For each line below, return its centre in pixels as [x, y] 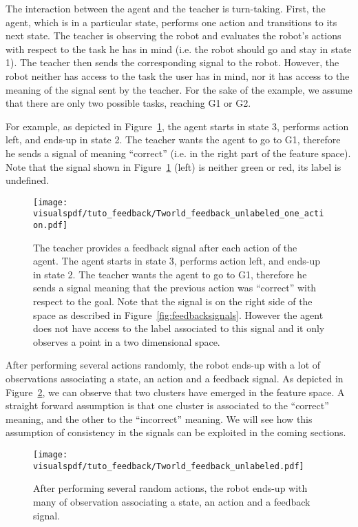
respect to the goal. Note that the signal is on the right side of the [173, 301]
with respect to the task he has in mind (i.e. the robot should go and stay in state [179, 49]
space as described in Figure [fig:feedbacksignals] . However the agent [178, 314]
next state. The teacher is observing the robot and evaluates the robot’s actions [173, 35]
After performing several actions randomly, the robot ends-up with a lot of [163, 365]
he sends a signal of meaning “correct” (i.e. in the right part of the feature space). [178, 153]
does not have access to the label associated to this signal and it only [179, 328]
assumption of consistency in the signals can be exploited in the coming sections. [176, 432]
